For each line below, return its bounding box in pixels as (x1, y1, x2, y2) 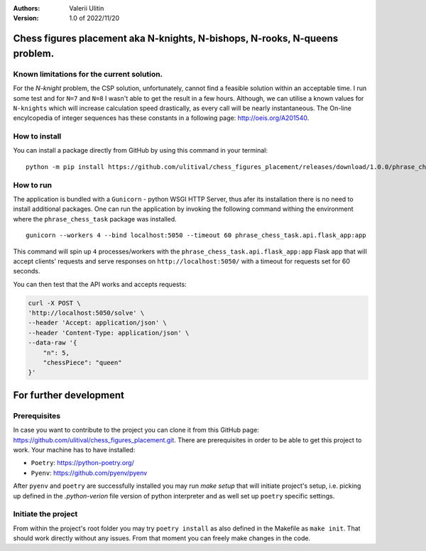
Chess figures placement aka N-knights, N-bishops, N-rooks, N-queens (13, 33, 339, 45)
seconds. (13, 267, 40, 275)
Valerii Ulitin (69, 4, 104, 12)
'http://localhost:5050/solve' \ (28, 309, 145, 317)
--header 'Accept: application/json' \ (28, 319, 167, 327)
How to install (13, 131, 62, 141)
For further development (13, 389, 124, 401)
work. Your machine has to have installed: (13, 445, 136, 454)
